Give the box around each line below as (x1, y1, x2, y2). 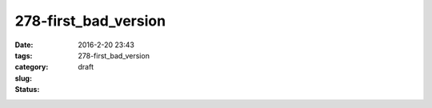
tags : (14, 50, 33, 60)
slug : (14, 73, 32, 83)
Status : (14, 85, 40, 94)
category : (14, 62, 49, 72)
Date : (14, 40, 34, 50)
